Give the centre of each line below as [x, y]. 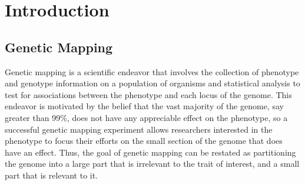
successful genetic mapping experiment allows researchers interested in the [139, 129]
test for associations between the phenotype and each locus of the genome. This [148, 94]
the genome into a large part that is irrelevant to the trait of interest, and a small [152, 164]
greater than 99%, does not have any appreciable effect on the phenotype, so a [146, 117]
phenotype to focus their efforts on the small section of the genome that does [144, 141]
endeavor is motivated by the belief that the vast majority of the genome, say [144, 106]
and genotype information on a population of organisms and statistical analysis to [152, 83]
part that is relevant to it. [52, 175]
